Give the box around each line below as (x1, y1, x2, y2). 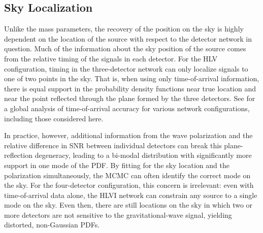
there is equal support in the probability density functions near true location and (4, 83, 256, 93)
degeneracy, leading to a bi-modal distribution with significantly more (35, 150, 252, 160)
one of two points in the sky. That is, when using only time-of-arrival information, (4, 73, 259, 84)
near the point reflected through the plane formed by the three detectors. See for (4, 93, 255, 104)
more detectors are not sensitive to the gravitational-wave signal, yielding (4, 209, 232, 220)
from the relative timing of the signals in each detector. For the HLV (4, 53, 218, 63)
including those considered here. (4, 113, 104, 123)
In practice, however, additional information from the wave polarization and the (4, 130, 253, 141)
